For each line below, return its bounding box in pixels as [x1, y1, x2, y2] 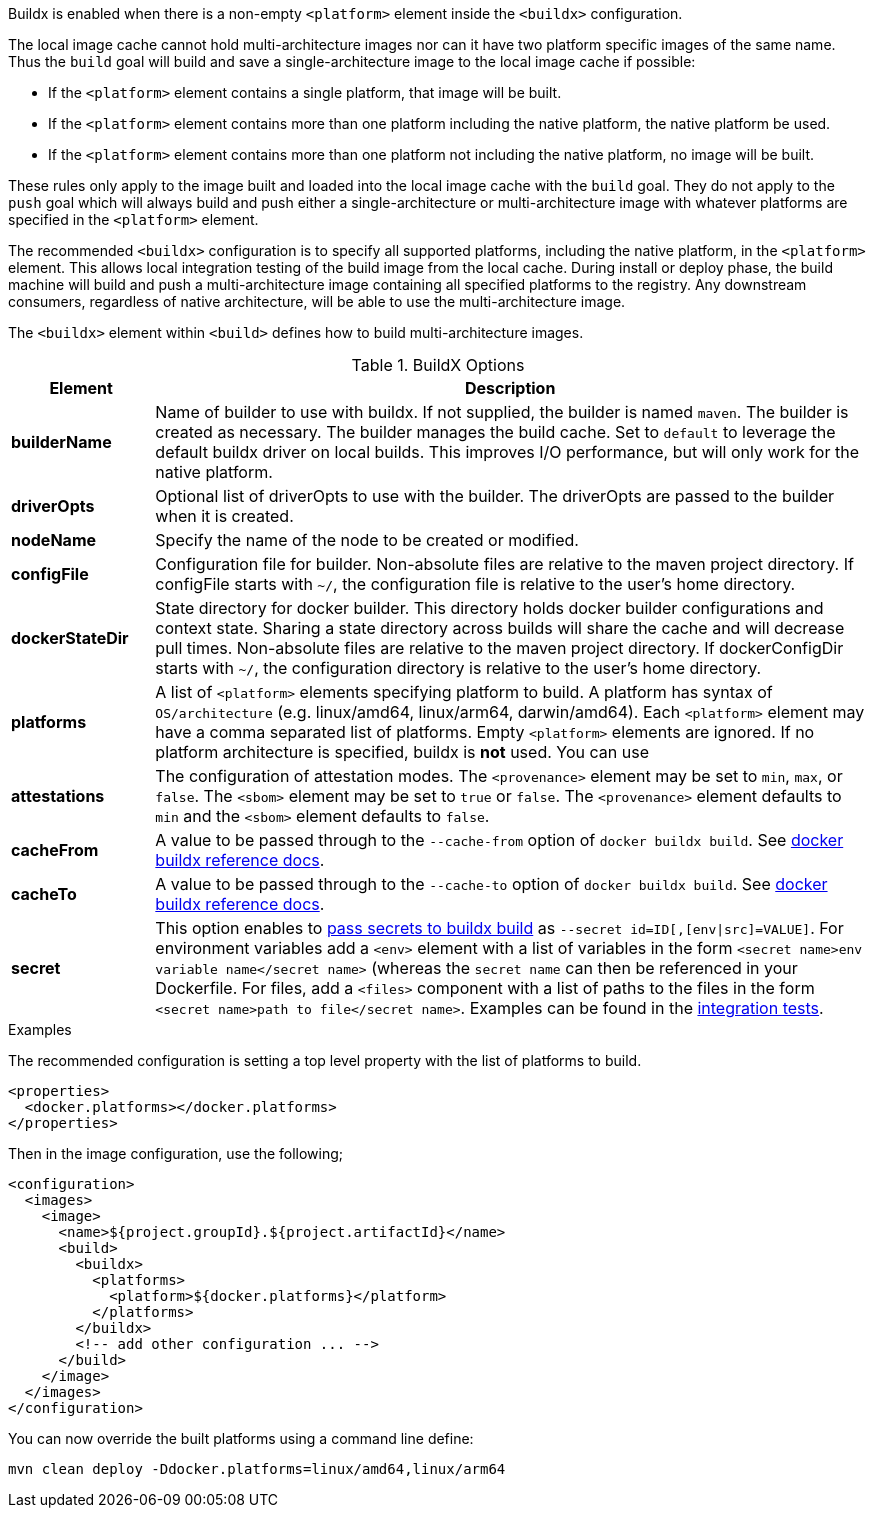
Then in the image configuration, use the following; [8, 1145, 344, 1162]
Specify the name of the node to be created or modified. [155, 530, 579, 550]
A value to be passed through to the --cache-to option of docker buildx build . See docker [155, 874, 828, 894]
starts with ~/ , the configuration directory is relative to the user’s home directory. [155, 658, 762, 678]
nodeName [11, 530, 97, 550]
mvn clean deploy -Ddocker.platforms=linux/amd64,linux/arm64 [8, 1461, 506, 1477]
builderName [11, 432, 112, 452]
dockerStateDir [11, 628, 129, 648]
